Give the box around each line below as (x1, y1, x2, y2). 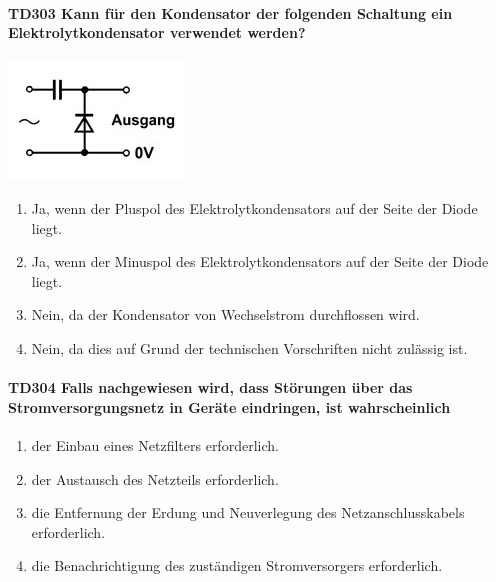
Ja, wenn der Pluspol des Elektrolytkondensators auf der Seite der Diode (31, 197, 478, 218)
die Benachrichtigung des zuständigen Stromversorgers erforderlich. (31, 555, 443, 576)
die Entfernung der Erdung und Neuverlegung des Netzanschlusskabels (31, 502, 465, 523)
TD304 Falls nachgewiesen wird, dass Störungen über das (8, 377, 413, 398)
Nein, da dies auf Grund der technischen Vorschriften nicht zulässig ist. (31, 337, 468, 358)
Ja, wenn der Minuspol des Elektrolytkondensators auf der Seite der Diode (31, 251, 489, 272)
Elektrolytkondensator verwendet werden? (8, 22, 306, 43)
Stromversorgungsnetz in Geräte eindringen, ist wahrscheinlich (8, 396, 451, 417)
